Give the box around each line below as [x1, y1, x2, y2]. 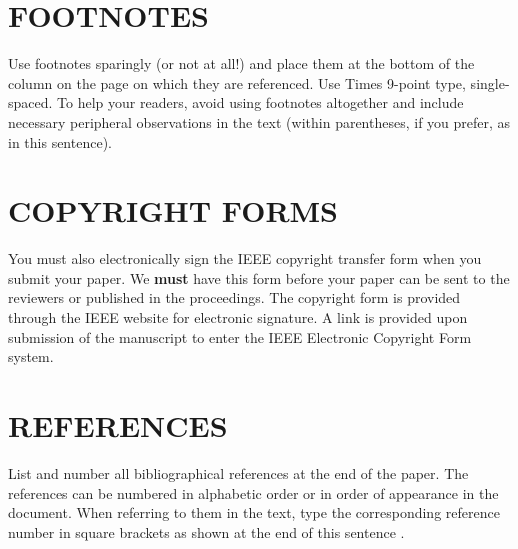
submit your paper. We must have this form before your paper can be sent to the [8, 267, 510, 288]
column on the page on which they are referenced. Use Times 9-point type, [8, 72, 466, 93]
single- [470, 72, 510, 93]
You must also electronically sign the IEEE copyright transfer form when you [8, 248, 482, 269]
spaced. [8, 92, 53, 113]
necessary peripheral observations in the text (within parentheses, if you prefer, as [8, 111, 511, 132]
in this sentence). [8, 131, 112, 152]
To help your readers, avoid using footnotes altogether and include [57, 92, 464, 113]
